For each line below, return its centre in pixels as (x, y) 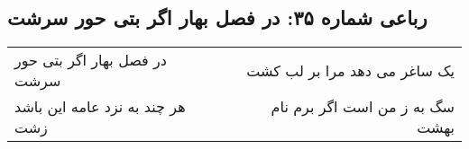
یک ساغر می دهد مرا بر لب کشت (350, 70)
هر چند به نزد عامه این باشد (100, 107)
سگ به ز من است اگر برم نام (363, 107)
